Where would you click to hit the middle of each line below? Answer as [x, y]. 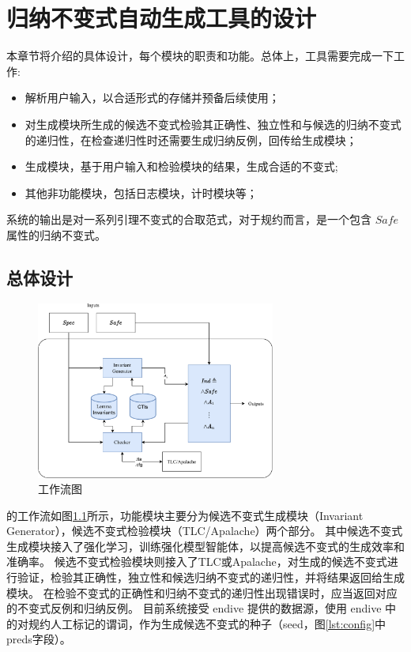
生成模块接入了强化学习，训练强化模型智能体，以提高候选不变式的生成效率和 [205, 546]
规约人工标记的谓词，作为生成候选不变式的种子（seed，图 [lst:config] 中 [207, 623]
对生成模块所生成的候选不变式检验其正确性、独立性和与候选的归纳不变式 [213, 124]
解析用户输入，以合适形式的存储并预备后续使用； [152, 98]
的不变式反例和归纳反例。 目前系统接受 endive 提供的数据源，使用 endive [194, 608]
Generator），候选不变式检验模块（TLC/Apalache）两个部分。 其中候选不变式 [205, 531]
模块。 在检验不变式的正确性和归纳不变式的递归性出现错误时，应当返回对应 [202, 592]
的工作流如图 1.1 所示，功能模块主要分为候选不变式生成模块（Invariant [185, 515]
